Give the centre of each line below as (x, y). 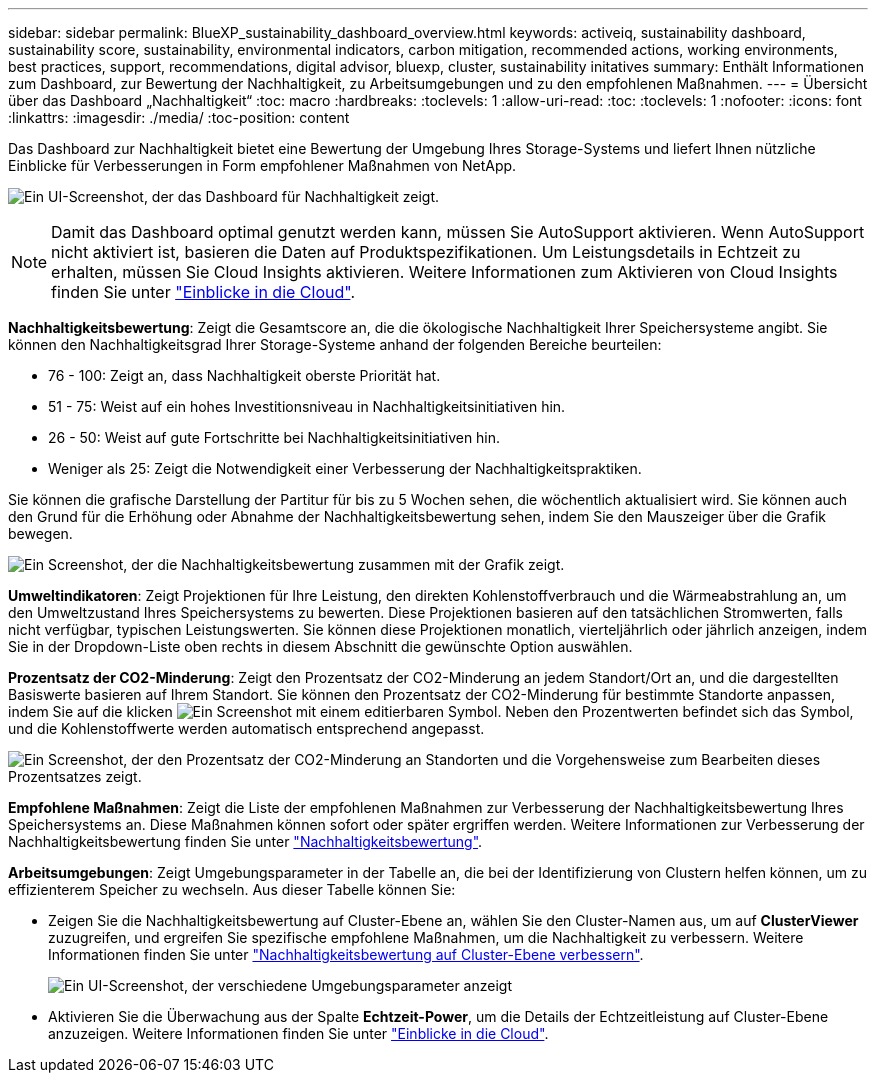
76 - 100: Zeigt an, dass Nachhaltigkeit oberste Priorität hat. (244, 375)
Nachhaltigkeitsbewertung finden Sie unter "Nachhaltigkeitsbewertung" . (245, 841)
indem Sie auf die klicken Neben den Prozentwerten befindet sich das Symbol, (431, 711)
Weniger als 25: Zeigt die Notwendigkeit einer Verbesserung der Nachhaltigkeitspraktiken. (345, 468)
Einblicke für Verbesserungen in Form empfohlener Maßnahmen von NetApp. (262, 165)
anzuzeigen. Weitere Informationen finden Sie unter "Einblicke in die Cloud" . (298, 1033)
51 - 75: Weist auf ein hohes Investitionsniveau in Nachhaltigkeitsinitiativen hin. (307, 406)
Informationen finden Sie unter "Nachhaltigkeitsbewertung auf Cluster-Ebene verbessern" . (346, 954)
